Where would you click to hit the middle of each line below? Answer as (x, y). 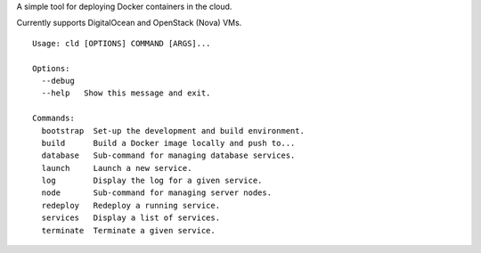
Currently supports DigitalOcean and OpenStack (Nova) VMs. (129, 23)
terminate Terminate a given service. (128, 230)
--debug (58, 81)
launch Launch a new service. (117, 168)
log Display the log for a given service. (152, 181)
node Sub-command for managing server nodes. (156, 193)
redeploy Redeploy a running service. (131, 205)
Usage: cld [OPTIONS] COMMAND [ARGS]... (122, 43)
